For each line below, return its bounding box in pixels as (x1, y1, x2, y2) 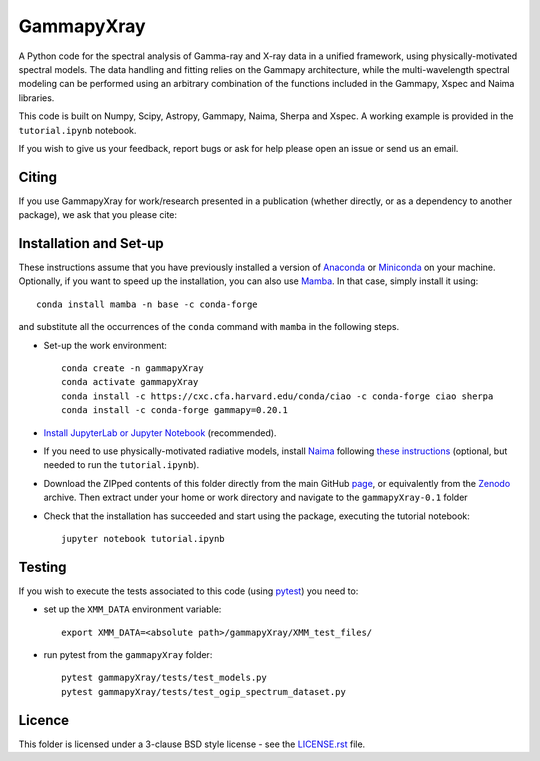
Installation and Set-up (18, 235, 164, 252)
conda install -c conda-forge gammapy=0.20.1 (61, 405, 289, 416)
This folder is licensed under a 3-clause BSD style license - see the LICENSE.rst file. (18, 738, 366, 750)
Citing (18, 168, 57, 185)
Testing (18, 558, 67, 575)
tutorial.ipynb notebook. (18, 124, 137, 136)
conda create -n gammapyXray (61, 363, 204, 374)
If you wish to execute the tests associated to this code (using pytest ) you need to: (18, 585, 359, 597)
